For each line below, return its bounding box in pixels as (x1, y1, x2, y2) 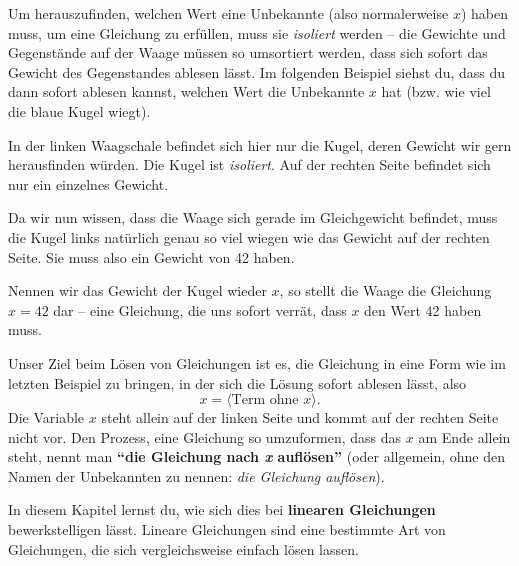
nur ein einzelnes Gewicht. (8, 173, 169, 194)
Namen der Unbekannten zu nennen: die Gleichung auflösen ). (8, 465, 385, 486)
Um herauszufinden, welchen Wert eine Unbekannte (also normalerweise (8, 3, 449, 23)
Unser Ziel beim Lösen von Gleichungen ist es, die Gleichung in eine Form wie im (8, 352, 506, 373)
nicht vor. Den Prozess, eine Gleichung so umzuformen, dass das (8, 426, 402, 447)
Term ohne (231, 393, 299, 408)
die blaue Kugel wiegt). (8, 100, 151, 121)
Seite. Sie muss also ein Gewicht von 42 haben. (8, 246, 295, 267)
